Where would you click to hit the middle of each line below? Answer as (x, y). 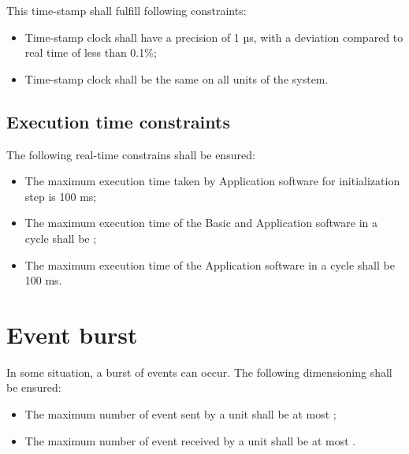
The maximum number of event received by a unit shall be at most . (190, 440)
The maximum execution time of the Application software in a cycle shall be (210, 264)
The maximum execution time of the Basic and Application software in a (201, 223)
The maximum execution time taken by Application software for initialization (212, 181)
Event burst (72, 334)
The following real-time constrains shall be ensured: (131, 154)
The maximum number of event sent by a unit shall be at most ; (180, 414)
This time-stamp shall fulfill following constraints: (126, 10)
